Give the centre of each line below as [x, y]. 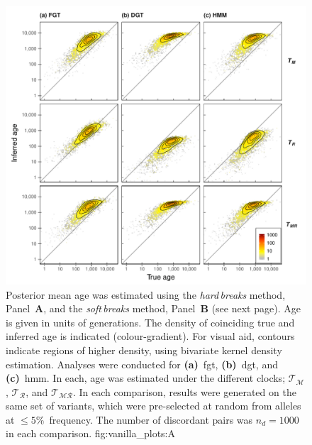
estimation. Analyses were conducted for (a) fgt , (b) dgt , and [142, 364]
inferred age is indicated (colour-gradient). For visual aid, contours [150, 336]
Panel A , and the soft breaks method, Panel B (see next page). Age [153, 308]
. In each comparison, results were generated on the [184, 391]
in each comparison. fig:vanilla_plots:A [91, 433]
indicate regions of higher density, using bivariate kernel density [144, 350]
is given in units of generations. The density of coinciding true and [150, 322]
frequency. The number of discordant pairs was [151, 419]
